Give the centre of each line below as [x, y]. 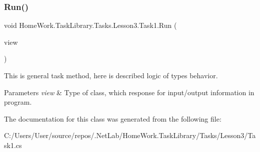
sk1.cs [13, 145]
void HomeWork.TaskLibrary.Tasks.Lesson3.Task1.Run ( [90, 25]
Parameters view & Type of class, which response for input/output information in [129, 92]
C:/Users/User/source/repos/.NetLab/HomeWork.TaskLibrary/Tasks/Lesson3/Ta [130, 135]
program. [18, 102]
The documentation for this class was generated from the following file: [113, 118]
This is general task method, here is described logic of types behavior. [111, 75]
